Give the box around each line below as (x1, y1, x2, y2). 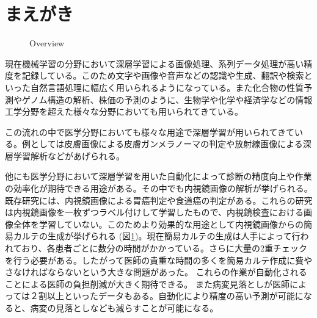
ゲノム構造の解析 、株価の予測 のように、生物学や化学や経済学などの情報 (21, 93, 313, 106)
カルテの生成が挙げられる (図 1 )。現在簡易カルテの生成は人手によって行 (13, 229, 301, 242)
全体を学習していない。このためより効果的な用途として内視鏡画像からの (13, 217, 304, 230)
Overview (29, 37, 65, 49)
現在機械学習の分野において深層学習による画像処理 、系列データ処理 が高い (5, 57, 304, 70)
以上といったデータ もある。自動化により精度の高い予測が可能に (47, 289, 304, 302)
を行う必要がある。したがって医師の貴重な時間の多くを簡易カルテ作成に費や (5, 253, 313, 266)
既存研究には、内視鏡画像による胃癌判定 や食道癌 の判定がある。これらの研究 (5, 193, 313, 206)
